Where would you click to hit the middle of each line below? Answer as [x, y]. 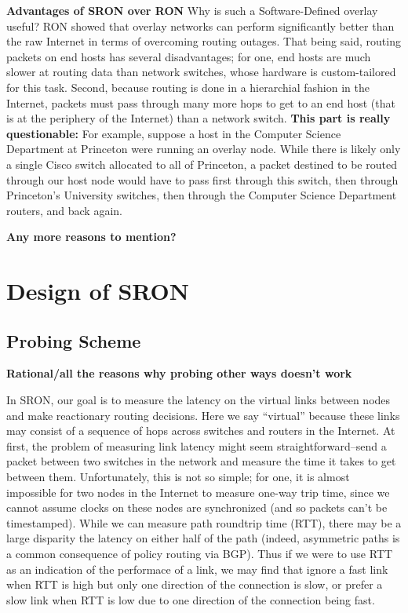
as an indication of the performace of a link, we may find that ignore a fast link [197, 569]
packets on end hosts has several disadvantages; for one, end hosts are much [189, 56]
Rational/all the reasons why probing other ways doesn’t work [179, 373]
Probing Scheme [74, 340]
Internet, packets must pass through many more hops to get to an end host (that [201, 102]
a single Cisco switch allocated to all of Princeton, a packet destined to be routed [202, 164]
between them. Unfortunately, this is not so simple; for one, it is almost [178, 477]
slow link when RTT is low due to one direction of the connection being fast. [191, 599]
